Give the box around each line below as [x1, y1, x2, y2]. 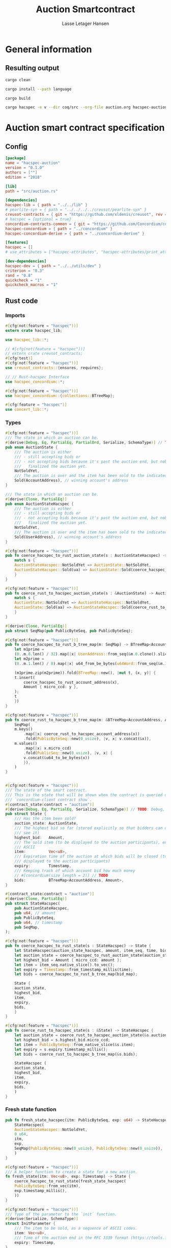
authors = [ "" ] [5, 169, 38, 175]
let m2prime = [14, 657, 44, 662]
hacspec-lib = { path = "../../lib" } [5, 203, 88, 208]
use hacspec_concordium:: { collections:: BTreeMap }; [5, 393, 115, 398]
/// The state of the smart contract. [5, 788, 88, 793]
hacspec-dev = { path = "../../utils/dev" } [5, 263, 101, 268]
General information [5, 43, 92, 55]
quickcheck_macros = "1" [5, 282, 58, 288]
